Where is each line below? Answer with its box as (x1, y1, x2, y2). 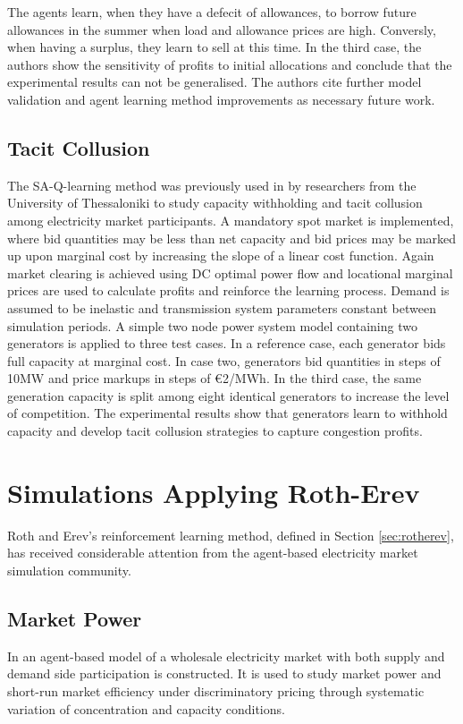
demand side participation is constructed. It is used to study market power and (7, 664, 442, 683)
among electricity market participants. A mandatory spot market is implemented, (7, 210, 454, 229)
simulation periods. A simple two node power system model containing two (7, 316, 417, 335)
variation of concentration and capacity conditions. (7, 699, 285, 718)
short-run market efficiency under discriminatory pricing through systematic (7, 681, 425, 700)
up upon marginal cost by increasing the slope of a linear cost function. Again (7, 246, 434, 265)
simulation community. (7, 560, 131, 579)
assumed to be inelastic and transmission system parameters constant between (7, 298, 436, 317)
